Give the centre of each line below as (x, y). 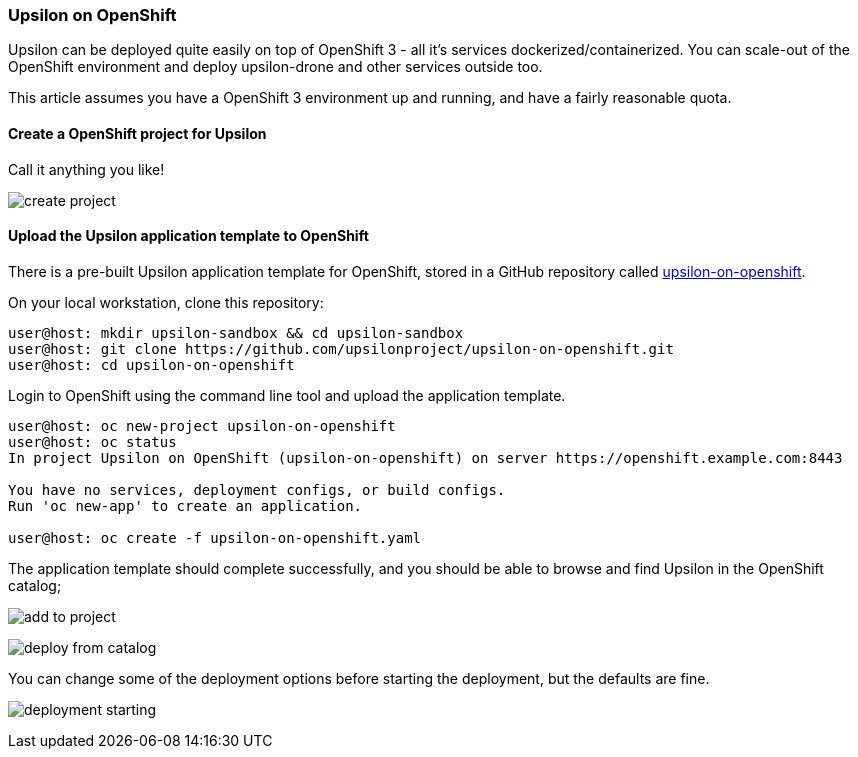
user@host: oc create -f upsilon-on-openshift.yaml (215, 537)
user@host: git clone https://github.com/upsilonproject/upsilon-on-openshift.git (341, 348)
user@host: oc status (92, 441)
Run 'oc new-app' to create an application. (185, 505)
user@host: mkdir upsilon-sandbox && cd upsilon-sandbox (236, 332)
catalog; (35, 585)
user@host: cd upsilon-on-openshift (151, 364)
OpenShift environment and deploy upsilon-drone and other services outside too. (275, 67)
